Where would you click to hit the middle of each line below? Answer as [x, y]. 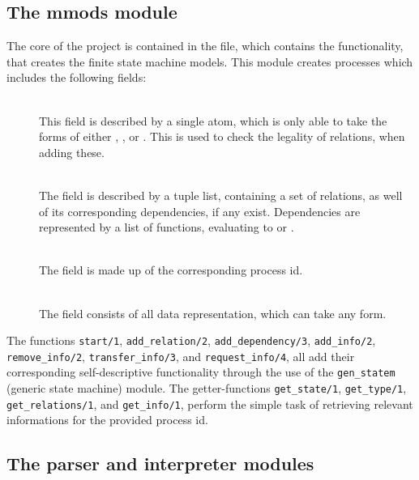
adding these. [72, 152]
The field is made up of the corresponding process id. [171, 270]
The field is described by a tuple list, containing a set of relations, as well [221, 195]
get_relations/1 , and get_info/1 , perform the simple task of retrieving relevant [210, 404]
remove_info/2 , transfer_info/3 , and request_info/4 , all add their [181, 356]
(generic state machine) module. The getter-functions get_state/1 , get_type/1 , [207, 388]
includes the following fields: [77, 77]
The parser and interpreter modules [160, 463]
